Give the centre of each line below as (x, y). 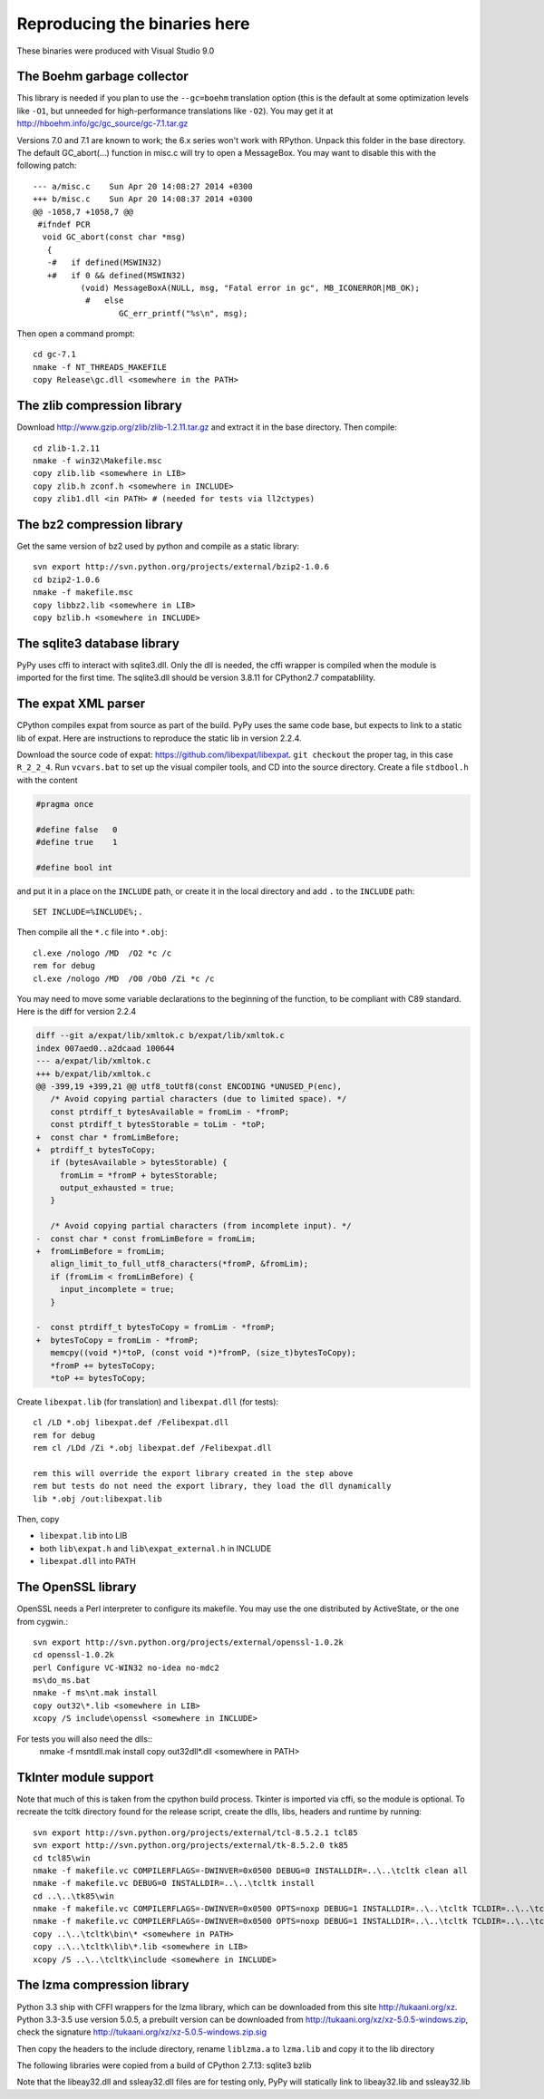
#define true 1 (77, 842)
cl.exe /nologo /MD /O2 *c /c (102, 953)
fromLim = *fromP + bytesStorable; (138, 1175)
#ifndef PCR (64, 224)
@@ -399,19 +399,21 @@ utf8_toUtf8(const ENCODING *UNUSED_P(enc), (189, 1086)
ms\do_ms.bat (62, 1681)
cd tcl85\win (62, 1858)
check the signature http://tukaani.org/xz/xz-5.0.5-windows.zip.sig (142, 2032)
